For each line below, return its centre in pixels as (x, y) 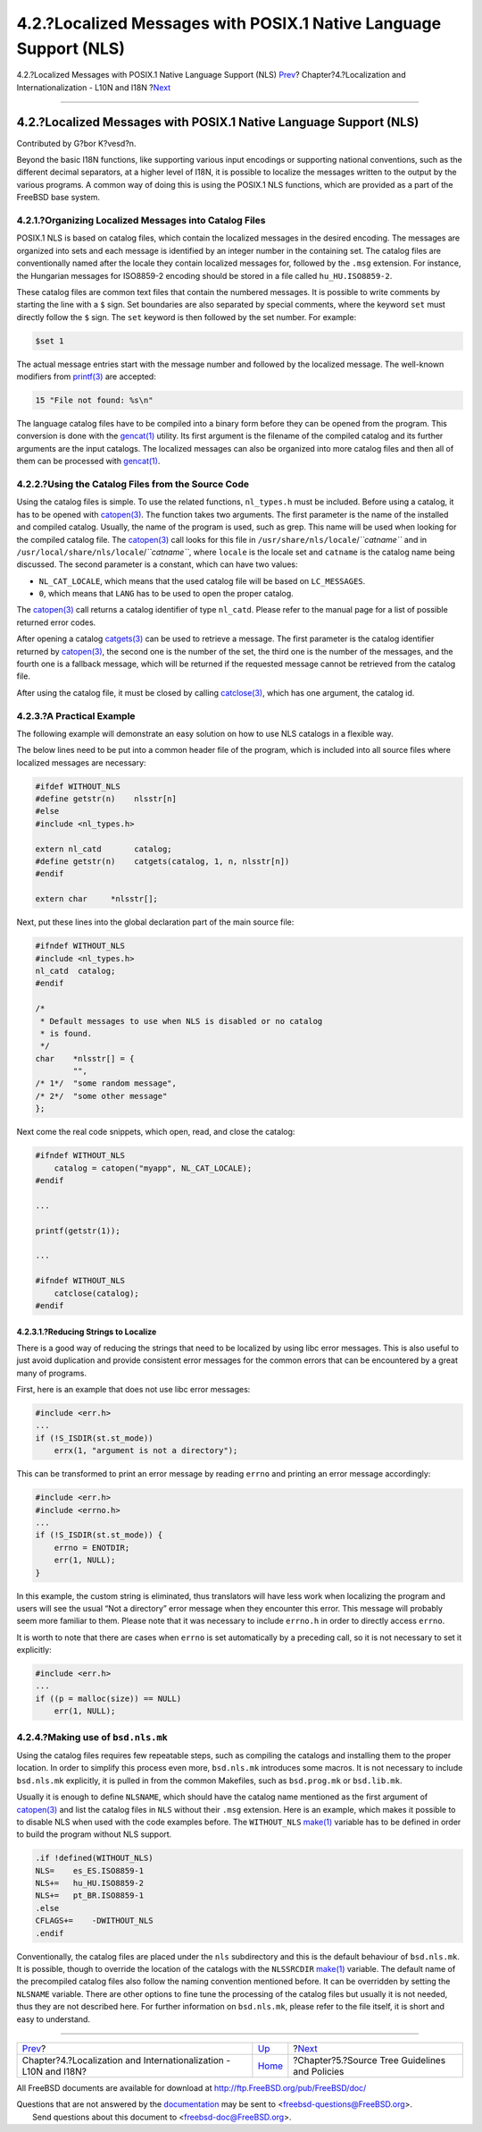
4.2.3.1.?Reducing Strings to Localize (87, 1332)
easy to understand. (54, 2019)
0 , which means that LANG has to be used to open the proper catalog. (166, 594)
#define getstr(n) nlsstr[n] (106, 799)
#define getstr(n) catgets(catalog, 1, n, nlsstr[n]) (162, 862)
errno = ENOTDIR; (92, 1548)
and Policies (319, 2071)
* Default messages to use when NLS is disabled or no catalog (182, 1021)
